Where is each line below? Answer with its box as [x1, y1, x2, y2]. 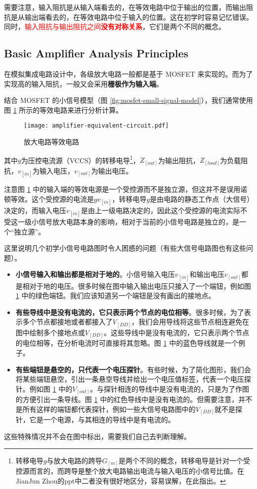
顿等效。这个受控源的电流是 [4, 193, 94, 204]
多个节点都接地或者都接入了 [22, 316, 113, 327]
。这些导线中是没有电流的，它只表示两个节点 [104, 327, 250, 337]
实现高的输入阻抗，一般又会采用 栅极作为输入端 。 [4, 78, 163, 89]
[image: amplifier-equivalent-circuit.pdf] [24, 122, 169, 130]
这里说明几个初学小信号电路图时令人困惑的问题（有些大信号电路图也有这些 [4, 243, 246, 253]
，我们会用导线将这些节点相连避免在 [131, 316, 250, 327]
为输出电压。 [91, 165, 133, 176]
